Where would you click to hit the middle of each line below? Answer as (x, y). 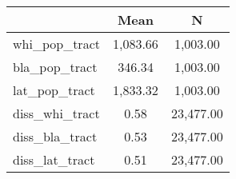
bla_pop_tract (55, 67)
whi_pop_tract (56, 44)
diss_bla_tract (55, 136)
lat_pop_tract (54, 90)
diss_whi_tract (56, 113)
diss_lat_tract (54, 159)
